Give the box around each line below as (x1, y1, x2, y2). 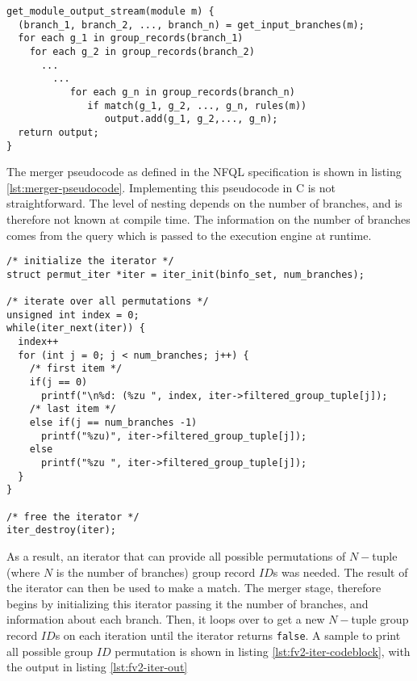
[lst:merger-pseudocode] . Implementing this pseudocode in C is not (6, 179, 336, 195)
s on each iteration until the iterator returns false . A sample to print (55, 626, 401, 643)
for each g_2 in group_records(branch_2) (29, 45, 255, 57)
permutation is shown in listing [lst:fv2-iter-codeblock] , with (115, 642, 411, 659)
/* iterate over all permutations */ (6, 296, 209, 308)
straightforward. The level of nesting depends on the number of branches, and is (6, 195, 402, 212)
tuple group (351, 611, 409, 628)
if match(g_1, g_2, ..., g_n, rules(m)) (87, 99, 307, 111)
